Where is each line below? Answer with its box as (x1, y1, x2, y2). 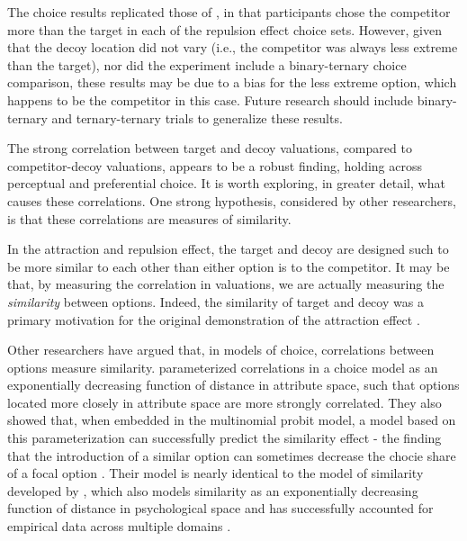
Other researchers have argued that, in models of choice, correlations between (7, 340, 435, 359)
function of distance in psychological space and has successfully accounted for (7, 499, 434, 518)
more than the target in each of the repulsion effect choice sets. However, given (7, 20, 442, 39)
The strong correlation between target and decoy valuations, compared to (7, 139, 412, 158)
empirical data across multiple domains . (7, 517, 231, 536)
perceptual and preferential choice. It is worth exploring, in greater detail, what (7, 174, 445, 193)
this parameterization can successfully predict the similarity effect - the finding (7, 428, 442, 447)
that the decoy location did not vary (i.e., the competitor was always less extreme (7, 38, 458, 57)
